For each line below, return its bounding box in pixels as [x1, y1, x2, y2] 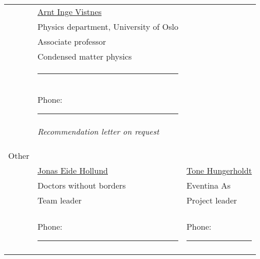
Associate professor [37, 35, 106, 47]
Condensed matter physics [37, 50, 132, 62]
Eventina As [186, 179, 231, 191]
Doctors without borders [37, 179, 126, 191]
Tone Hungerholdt [186, 164, 252, 176]
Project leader [186, 194, 237, 206]
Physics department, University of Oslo [37, 21, 178, 32]
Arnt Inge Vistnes [37, 6, 102, 17]
